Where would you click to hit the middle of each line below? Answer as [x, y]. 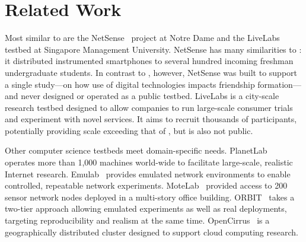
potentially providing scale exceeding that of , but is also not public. [129, 130]
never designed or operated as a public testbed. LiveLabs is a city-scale [150, 96]
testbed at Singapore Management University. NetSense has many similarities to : [153, 49]
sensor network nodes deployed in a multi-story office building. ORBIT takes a [150, 197]
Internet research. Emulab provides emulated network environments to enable [148, 173]
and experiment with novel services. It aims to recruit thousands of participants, [151, 119]
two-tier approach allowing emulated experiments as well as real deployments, [146, 208]
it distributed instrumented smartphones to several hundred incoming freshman [149, 61]
